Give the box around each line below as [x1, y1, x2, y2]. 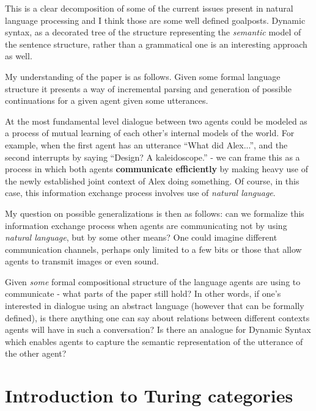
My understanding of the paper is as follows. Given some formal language [5, 70, 281, 82]
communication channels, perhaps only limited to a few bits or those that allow [5, 242, 302, 255]
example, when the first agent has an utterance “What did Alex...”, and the [5, 138, 288, 151]
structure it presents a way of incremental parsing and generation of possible [5, 82, 292, 95]
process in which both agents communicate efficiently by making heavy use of [5, 162, 308, 175]
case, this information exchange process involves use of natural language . [5, 186, 276, 199]
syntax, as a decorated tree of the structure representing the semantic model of [5, 26, 301, 38]
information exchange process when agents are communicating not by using [5, 219, 287, 231]
